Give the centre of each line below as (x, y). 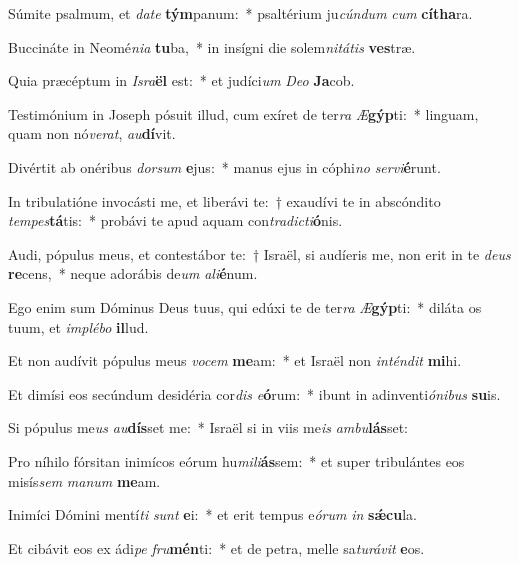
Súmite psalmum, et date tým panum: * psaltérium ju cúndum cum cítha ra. (240, 13)
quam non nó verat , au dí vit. (92, 133)
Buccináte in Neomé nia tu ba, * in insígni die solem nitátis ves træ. (212, 46)
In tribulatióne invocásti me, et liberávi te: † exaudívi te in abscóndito (224, 200)
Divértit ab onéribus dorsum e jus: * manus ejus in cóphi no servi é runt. (224, 166)
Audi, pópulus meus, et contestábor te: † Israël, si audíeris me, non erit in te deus (259, 253)
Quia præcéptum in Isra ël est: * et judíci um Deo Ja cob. (181, 80)
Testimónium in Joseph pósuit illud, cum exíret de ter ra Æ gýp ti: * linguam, (243, 113)
